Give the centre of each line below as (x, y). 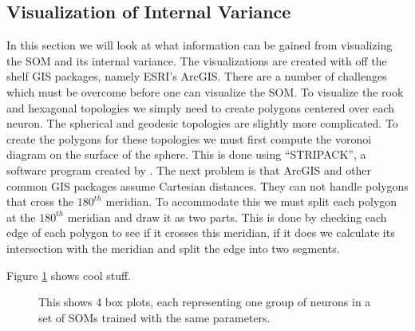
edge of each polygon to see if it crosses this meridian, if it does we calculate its (201, 232)
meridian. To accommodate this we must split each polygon (251, 201)
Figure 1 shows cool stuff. (69, 275)
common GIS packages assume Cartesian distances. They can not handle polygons (207, 185)
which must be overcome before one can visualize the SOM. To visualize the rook (205, 91)
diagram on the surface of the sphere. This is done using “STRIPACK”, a (186, 154)
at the (21, 217)
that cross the (40, 201)
